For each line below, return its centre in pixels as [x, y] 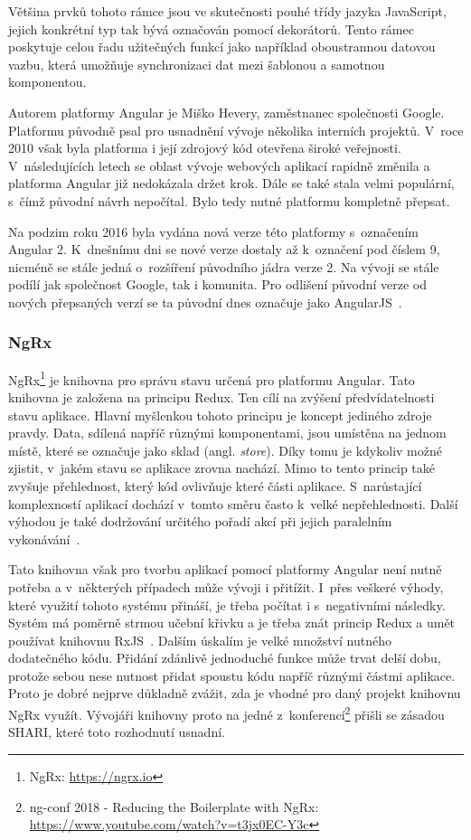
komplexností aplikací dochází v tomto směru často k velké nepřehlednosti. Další [233, 503]
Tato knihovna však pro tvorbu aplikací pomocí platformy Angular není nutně [225, 569]
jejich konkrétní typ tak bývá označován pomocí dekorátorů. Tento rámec [211, 28]
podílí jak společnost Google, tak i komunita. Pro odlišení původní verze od [218, 284]
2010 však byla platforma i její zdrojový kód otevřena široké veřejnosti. [205, 148]
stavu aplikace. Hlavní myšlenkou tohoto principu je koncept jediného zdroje [220, 415]
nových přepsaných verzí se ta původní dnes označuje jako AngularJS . [205, 302]
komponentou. [47, 82]
